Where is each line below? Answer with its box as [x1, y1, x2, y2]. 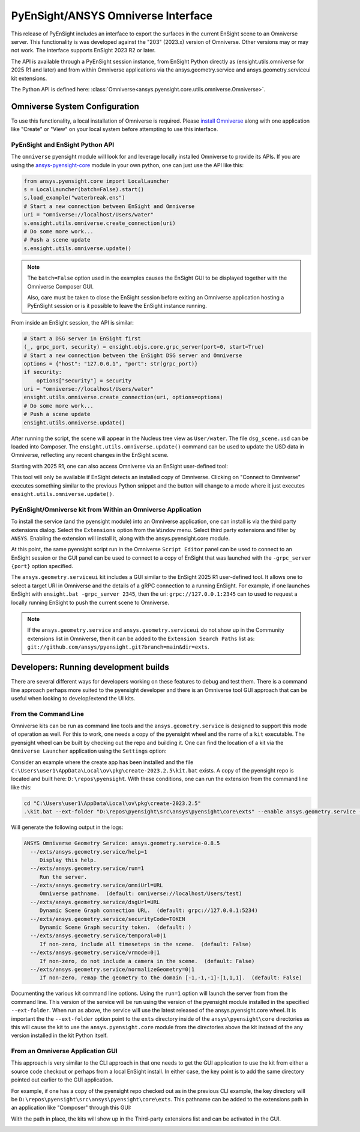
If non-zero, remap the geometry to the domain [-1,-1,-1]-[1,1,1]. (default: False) [39, 974, 302, 981]
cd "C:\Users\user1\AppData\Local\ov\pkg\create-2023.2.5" [23, 800, 201, 807]
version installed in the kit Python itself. [11, 1032, 108, 1039]
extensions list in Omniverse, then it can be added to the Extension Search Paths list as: [27, 635, 255, 642]
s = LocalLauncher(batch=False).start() [23, 186, 144, 193]
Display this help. [39, 857, 97, 863]
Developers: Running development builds [11, 662, 169, 673]
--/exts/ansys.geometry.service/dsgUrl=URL [30, 899, 160, 905]
